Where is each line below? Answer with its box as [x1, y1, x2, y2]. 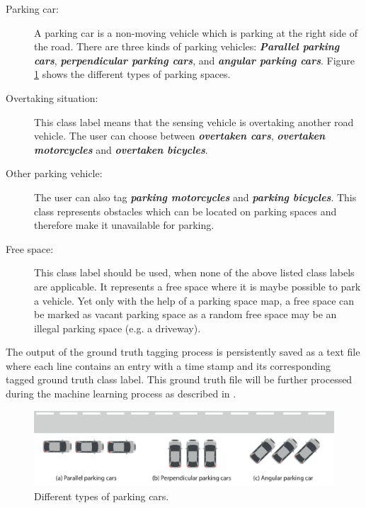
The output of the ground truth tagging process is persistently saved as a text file [6, 344, 360, 359]
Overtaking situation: [6, 90, 98, 105]
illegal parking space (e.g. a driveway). [34, 320, 201, 335]
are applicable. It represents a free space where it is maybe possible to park [34, 278, 361, 293]
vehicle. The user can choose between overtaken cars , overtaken [34, 128, 326, 143]
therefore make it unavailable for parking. [34, 218, 215, 232]
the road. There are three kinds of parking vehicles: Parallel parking [34, 39, 340, 54]
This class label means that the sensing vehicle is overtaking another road [34, 114, 354, 129]
